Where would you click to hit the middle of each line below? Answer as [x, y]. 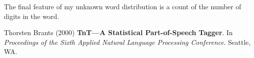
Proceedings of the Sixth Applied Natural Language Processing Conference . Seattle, [127, 42]
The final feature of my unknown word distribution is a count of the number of [123, 6]
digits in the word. [32, 16]
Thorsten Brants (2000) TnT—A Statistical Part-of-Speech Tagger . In [118, 32]
